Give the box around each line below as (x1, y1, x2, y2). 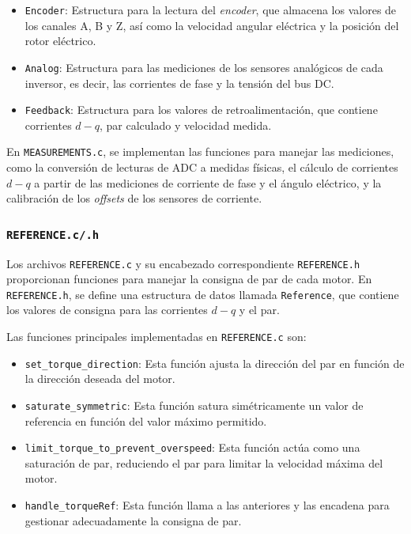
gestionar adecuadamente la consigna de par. (25, 512, 242, 528)
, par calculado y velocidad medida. (100, 116, 272, 133)
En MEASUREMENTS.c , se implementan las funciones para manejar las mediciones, (6, 143, 394, 160)
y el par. (239, 301, 280, 318)
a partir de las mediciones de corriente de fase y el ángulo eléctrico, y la (34, 174, 382, 191)
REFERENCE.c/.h (6, 228, 100, 241)
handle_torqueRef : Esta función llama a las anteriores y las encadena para (25, 497, 390, 513)
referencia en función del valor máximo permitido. (25, 412, 267, 429)
